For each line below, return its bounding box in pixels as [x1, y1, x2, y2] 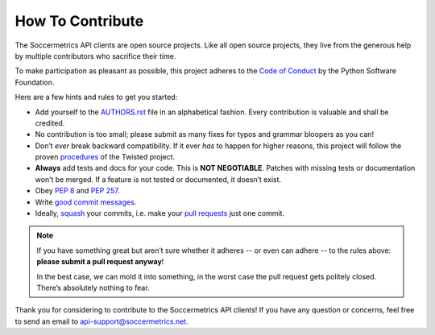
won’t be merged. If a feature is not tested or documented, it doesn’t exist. [35, 174, 282, 184]
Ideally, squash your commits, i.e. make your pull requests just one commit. [35, 209, 285, 218]
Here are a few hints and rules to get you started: [14, 93, 178, 102]
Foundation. [14, 77, 55, 87]
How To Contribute [14, 12, 144, 30]
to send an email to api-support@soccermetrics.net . [14, 316, 188, 326]
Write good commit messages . [35, 197, 137, 207]
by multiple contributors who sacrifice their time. [14, 51, 176, 60]
